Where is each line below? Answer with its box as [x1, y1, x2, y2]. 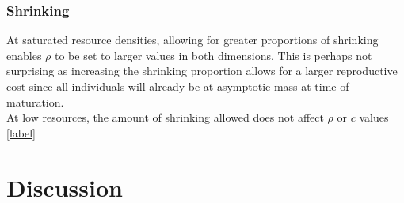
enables [6, 47, 42, 63]
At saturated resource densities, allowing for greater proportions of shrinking [6, 32, 379, 48]
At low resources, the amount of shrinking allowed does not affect [6, 109, 324, 126]
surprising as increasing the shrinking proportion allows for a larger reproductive [6, 62, 398, 79]
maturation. [6, 93, 64, 110]
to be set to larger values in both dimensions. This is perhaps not [54, 47, 372, 63]
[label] [6, 124, 36, 141]
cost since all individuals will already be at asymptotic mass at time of [6, 78, 349, 94]
